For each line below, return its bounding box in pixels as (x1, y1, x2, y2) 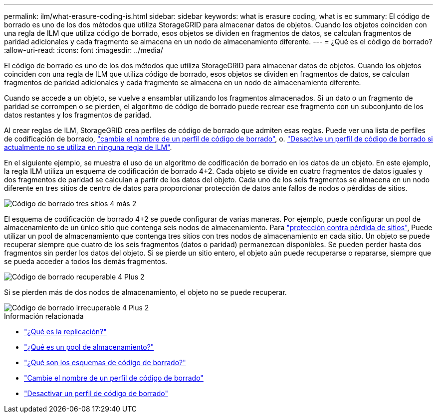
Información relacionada (4, 312, 84, 320)
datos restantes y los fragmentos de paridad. (4, 111, 152, 119)
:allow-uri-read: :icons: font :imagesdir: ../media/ (4, 46, 163, 54)
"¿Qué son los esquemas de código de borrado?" (24, 358, 186, 367)
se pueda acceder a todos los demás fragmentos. (4, 257, 167, 266)
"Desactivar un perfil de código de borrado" (24, 389, 168, 398)
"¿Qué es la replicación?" (24, 327, 107, 336)
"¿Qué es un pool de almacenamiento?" (24, 343, 154, 351)
